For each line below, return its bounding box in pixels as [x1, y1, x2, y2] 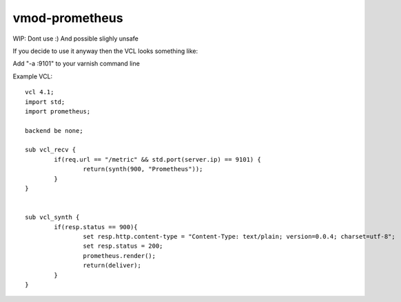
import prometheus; [25, 107, 91, 115]
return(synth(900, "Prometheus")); [83, 165, 203, 173]
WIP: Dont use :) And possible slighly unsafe [12, 34, 139, 43]
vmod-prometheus [12, 10, 123, 25]
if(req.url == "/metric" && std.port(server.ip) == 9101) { [54, 155, 261, 163]
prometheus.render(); [83, 252, 156, 259]
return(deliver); [83, 261, 141, 270]
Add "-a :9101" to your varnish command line [12, 59, 141, 68]
